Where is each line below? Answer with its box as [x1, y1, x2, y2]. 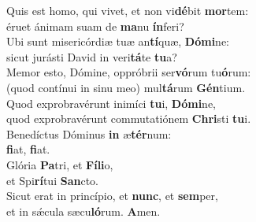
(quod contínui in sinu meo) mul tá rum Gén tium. [6, 79, 246, 95]
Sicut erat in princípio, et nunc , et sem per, [6, 187, 218, 204]
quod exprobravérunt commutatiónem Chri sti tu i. [6, 110, 251, 127]
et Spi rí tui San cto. [6, 172, 98, 188]
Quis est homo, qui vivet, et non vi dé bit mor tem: [6, 2, 249, 18]
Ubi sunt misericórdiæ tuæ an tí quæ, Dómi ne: [6, 33, 230, 50]
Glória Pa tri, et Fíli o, [6, 156, 113, 172]
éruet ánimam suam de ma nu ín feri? [6, 17, 184, 34]
